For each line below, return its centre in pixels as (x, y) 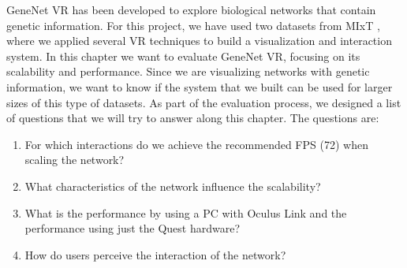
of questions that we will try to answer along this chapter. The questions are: (193, 118)
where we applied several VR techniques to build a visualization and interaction (199, 41)
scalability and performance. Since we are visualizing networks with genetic (188, 71)
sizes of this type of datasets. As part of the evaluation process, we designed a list (204, 102)
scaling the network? (75, 160)
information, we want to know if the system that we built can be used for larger (200, 86)
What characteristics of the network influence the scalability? (173, 186)
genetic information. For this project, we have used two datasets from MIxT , (193, 25)
